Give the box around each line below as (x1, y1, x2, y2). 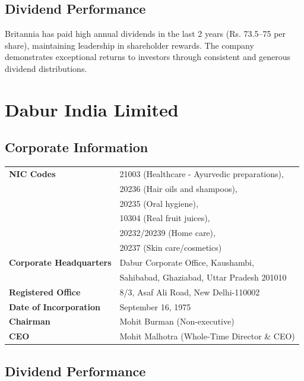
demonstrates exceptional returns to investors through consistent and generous (5, 51, 291, 63)
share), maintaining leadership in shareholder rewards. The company (5, 39, 254, 51)
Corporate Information (5, 138, 148, 156)
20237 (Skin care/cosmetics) (119, 241, 222, 254)
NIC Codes (9, 167, 56, 180)
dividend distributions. (5, 62, 87, 74)
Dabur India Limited (5, 97, 179, 121)
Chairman (9, 315, 50, 328)
